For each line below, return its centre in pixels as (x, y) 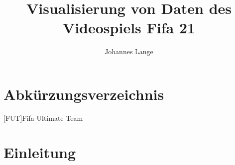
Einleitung (40, 152)
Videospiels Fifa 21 (129, 28)
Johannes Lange (129, 51)
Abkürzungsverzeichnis (84, 94)
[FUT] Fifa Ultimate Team (43, 118)
